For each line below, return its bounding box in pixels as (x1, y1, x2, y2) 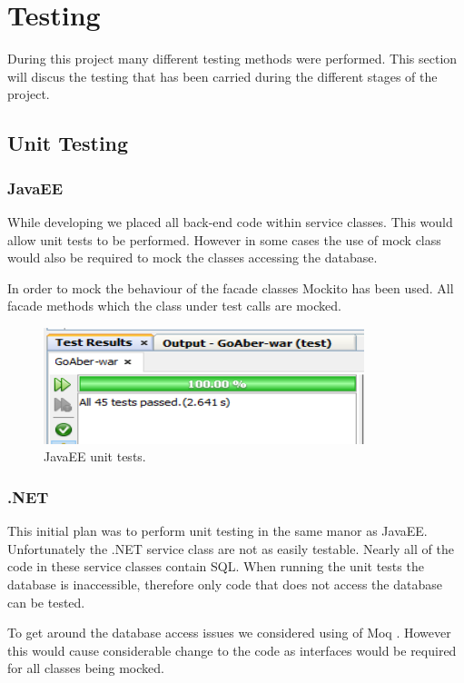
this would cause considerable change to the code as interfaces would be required (7, 640, 457, 659)
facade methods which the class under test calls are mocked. (7, 296, 341, 315)
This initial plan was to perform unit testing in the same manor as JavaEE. (7, 521, 428, 540)
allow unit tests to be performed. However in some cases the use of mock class (7, 230, 441, 249)
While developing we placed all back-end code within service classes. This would (7, 212, 453, 231)
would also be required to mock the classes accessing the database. (7, 248, 378, 267)
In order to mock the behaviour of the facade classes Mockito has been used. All (7, 278, 454, 297)
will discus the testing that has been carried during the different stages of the (7, 66, 438, 85)
